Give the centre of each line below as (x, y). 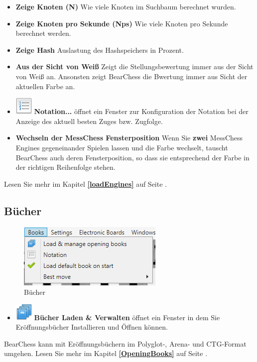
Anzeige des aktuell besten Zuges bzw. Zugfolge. (89, 121)
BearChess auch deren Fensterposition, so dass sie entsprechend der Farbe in (132, 157)
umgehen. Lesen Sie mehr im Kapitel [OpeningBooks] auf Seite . (106, 353)
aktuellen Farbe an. (45, 86)
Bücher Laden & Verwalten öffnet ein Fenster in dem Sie (127, 317)
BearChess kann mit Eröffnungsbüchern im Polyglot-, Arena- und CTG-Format (125, 343)
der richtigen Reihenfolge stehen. (65, 167)
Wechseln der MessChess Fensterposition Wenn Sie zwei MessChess (129, 138)
